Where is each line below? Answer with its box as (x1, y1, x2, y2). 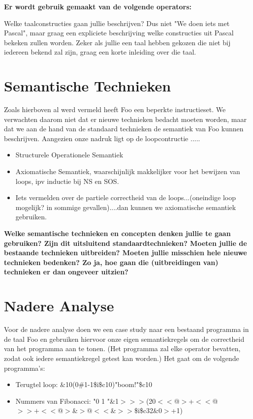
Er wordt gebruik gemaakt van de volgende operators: (4, 1, 192, 11)
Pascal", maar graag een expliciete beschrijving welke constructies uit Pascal (4, 28, 234, 38)
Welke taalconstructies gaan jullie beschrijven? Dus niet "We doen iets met (4, 18, 230, 28)
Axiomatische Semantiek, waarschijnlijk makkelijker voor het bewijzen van (15, 166, 240, 177)
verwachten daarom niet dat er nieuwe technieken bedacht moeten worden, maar (4, 114, 247, 124)
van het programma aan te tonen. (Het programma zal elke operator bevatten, (4, 343, 241, 354)
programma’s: (4, 362, 45, 373)
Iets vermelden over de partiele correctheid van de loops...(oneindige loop (15, 192, 236, 203)
